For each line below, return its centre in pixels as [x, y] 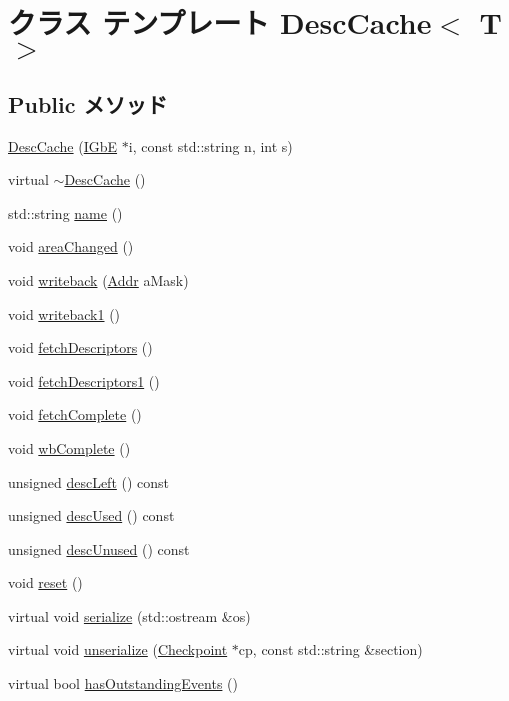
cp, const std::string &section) [330, 649]
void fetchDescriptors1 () [84, 380]
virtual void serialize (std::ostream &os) [129, 615]
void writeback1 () [64, 313]
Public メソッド [88, 103]
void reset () [45, 582]
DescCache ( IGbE [63, 145]
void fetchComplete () [75, 414]
